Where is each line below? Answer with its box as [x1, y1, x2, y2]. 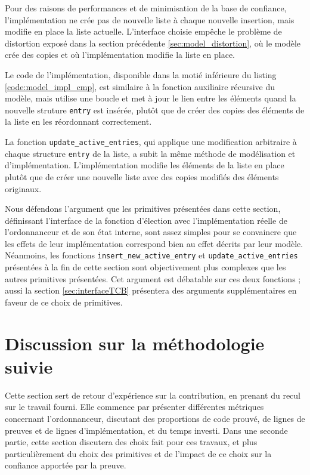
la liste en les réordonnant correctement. [5, 115, 152, 128]
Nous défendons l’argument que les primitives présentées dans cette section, [5, 202, 281, 215]
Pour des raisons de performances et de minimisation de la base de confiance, [5, 2, 287, 14]
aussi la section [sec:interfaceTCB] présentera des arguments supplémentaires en [5, 284, 297, 297]
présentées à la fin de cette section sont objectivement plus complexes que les [5, 261, 286, 273]
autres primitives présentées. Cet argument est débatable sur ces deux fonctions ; [5, 272, 301, 285]
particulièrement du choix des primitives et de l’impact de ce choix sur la [5, 447, 272, 459]
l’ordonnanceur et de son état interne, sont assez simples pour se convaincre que [5, 226, 297, 238]
